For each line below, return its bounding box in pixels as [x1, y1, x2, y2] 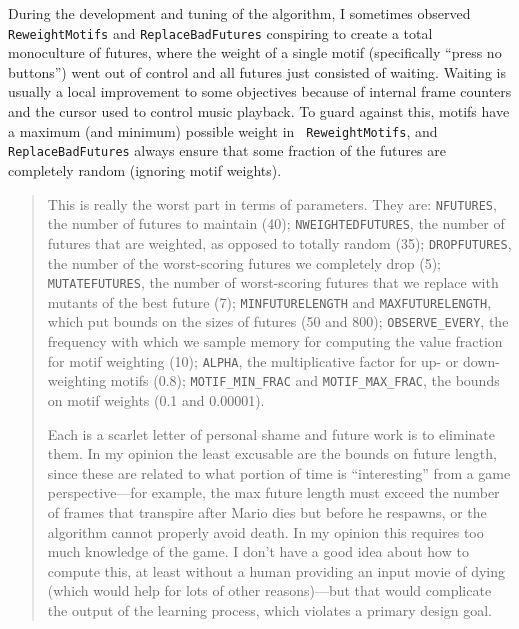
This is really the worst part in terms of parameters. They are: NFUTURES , [47, 193, 497, 214]
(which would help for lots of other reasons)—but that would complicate [47, 580, 492, 601]
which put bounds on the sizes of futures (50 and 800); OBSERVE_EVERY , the [47, 311, 509, 332]
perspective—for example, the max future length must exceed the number [47, 482, 500, 503]
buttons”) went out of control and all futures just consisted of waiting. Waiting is [8, 61, 506, 82]
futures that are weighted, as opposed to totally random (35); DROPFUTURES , [47, 232, 512, 253]
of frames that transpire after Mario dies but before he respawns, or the [47, 501, 487, 522]
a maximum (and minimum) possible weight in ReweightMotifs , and [8, 120, 438, 141]
